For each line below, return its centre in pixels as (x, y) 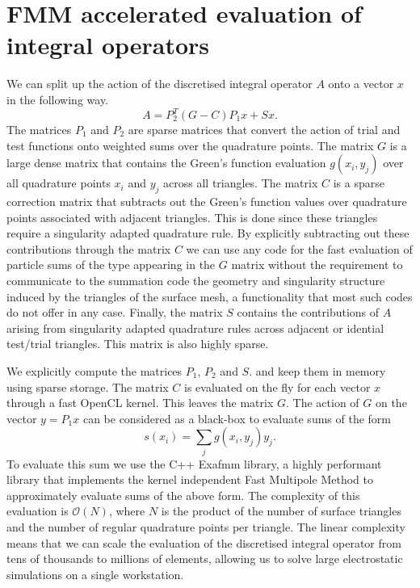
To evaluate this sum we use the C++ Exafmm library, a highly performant (194, 463)
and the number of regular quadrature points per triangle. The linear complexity (206, 527)
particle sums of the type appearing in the (111, 265)
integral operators (108, 45)
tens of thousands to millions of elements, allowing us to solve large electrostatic (205, 559)
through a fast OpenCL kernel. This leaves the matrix (140, 403)
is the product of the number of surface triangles (281, 511)
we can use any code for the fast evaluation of (299, 248)
